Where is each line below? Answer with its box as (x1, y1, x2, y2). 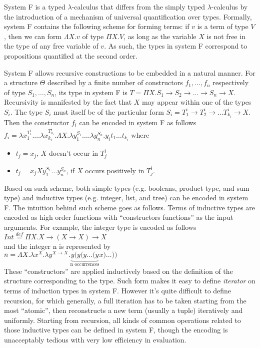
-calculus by (211, 2, 248, 12)
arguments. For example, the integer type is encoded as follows (4, 221, 196, 232)
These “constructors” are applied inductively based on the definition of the (4, 265, 233, 276)
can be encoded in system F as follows (79, 117, 196, 128)
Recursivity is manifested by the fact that (4, 97, 132, 107)
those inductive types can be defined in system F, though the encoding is (4, 324, 228, 335)
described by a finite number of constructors (47, 77, 183, 88)
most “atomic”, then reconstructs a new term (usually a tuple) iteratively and (4, 305, 243, 315)
